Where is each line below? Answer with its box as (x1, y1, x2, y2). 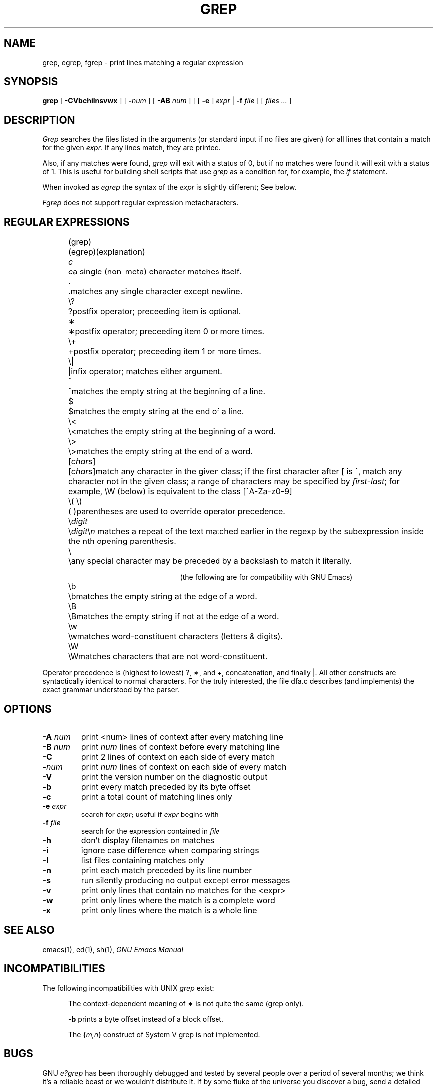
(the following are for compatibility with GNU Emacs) (180, 573, 353, 582)
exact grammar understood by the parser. (42, 685, 180, 694)
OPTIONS (4, 702, 52, 715)
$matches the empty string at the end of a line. (68, 406, 244, 417)
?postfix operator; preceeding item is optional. (68, 306, 241, 317)
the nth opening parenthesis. (68, 536, 176, 546)
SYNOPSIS (4, 75, 58, 88)
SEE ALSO (4, 924, 55, 937)
